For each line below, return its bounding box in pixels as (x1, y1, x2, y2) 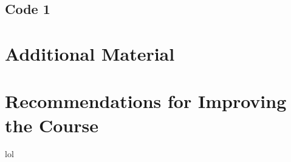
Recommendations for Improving (5, 89, 287, 113)
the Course (5, 112, 98, 137)
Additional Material (5, 41, 175, 66)
